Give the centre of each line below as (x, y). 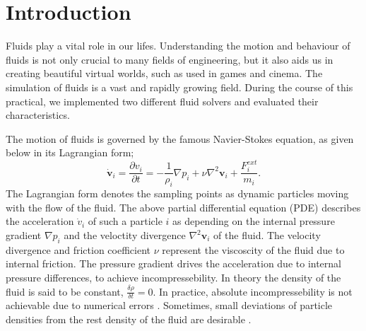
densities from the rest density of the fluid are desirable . (129, 319)
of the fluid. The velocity (267, 235)
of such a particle (125, 221)
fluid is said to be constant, (65, 291)
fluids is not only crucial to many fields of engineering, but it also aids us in (170, 59)
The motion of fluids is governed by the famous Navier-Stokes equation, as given (180, 138)
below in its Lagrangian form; (70, 152)
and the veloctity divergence (125, 235)
